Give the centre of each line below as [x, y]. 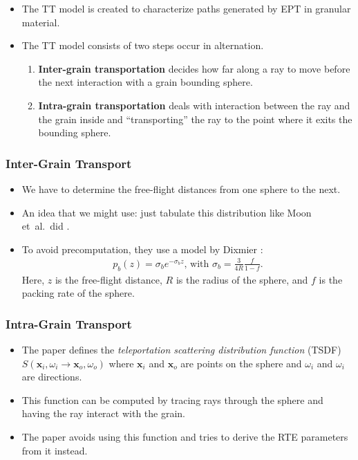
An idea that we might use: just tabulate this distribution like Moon [167, 212]
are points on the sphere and [241, 363]
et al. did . [46, 226]
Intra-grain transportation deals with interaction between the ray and [194, 105]
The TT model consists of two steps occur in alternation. [143, 45]
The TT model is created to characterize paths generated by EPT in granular [186, 8]
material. [41, 22]
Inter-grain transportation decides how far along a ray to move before [194, 68]
